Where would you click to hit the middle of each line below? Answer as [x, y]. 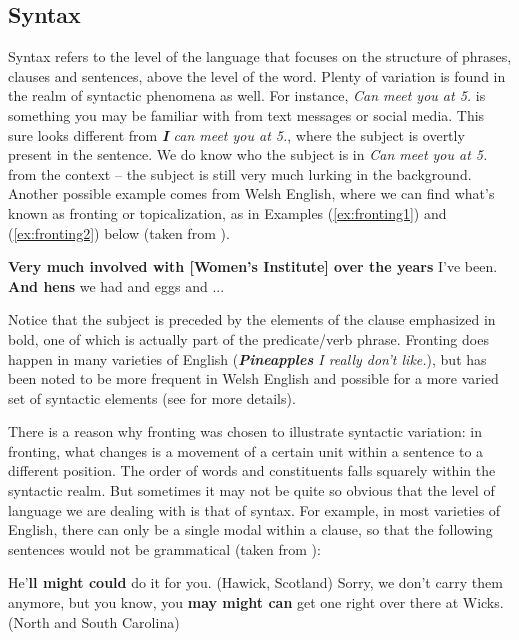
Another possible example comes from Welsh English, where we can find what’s [251, 193]
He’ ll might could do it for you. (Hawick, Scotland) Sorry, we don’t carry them [255, 582]
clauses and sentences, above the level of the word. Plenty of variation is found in [257, 75]
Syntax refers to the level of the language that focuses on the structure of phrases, [260, 56]
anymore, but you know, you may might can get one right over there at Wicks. [256, 602]
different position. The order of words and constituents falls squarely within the [252, 470]
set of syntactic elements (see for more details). [152, 397]
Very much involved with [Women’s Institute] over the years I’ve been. [253, 266]
